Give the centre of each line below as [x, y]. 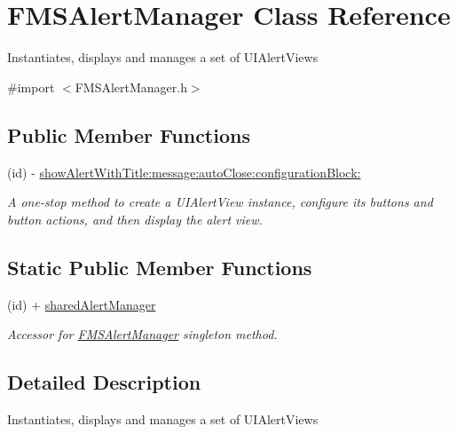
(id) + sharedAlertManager [82, 304]
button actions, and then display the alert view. [135, 219]
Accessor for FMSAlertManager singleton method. [142, 334]
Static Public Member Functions [160, 267]
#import [31, 87]
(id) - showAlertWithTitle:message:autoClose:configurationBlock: [184, 172]
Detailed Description [104, 382]
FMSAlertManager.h [131, 87]
